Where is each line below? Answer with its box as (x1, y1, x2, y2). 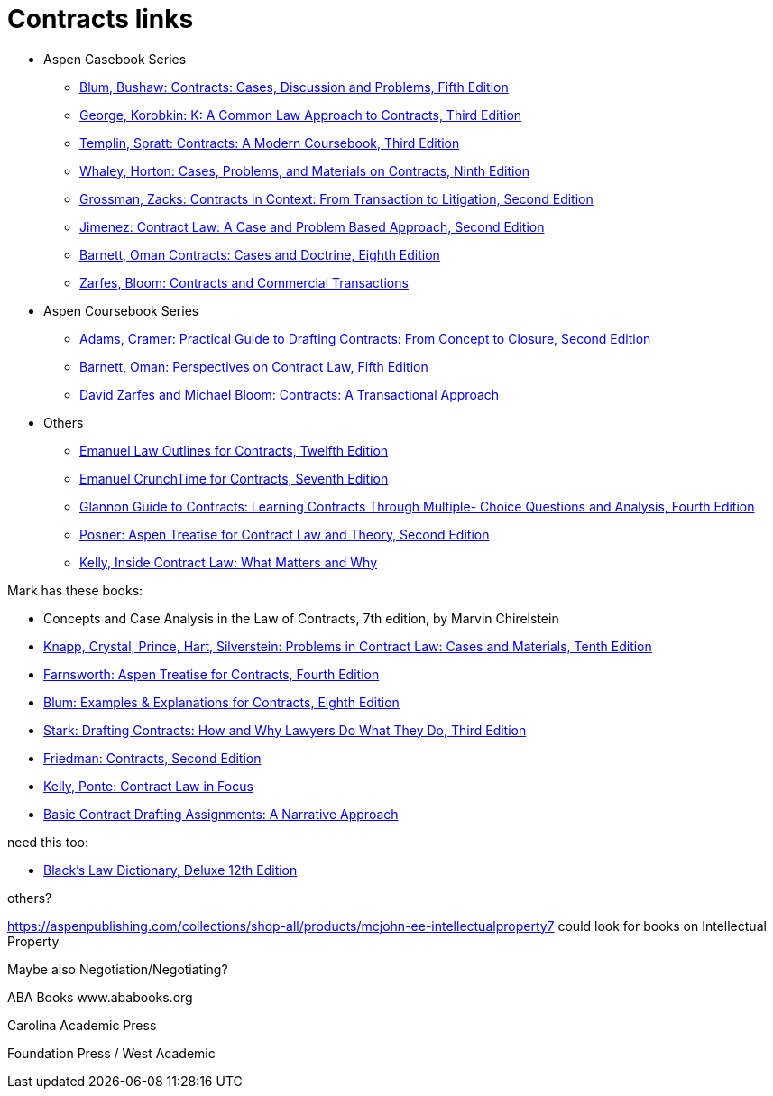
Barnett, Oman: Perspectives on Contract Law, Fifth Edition (79, 358, 428, 374)
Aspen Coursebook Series (43, 302, 199, 318)
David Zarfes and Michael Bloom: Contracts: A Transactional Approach (79, 386, 500, 402)
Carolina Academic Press (7, 1017, 157, 1033)
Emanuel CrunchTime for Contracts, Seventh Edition (79, 470, 389, 486)
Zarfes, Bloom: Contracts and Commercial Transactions (79, 274, 409, 290)
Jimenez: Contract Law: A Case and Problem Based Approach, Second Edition (79, 218, 545, 235)
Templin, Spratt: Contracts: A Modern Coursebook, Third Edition (79, 134, 460, 151)
